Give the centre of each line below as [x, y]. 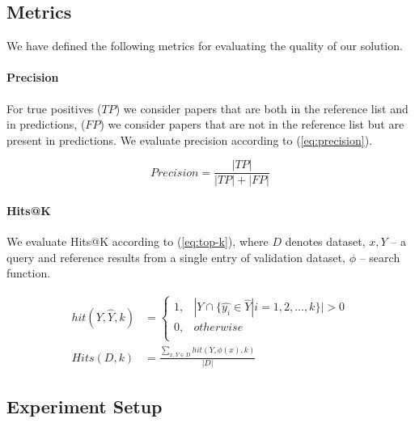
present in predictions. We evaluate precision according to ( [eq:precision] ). [190, 140]
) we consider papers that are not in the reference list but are [252, 124]
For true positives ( [54, 108]
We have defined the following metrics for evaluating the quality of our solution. [205, 46]
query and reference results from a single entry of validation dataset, [176, 257]
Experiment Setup [85, 406]
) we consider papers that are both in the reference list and [262, 108]
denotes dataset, [325, 241]
